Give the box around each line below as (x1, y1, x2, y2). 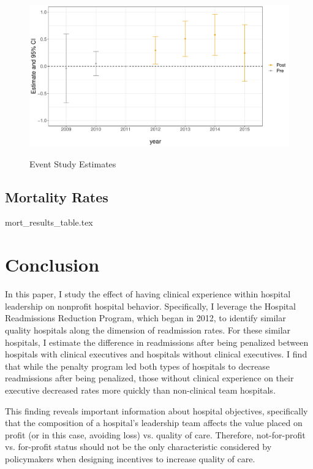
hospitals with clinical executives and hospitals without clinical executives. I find (5, 348, 307, 360)
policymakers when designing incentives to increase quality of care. (5, 452, 255, 465)
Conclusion (5, 252, 100, 277)
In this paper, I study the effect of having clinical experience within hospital (5, 288, 291, 300)
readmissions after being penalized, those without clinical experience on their (5, 372, 294, 384)
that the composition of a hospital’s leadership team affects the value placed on (5, 416, 303, 429)
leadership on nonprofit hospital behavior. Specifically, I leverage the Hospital (5, 299, 296, 312)
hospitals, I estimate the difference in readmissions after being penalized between (5, 335, 309, 348)
